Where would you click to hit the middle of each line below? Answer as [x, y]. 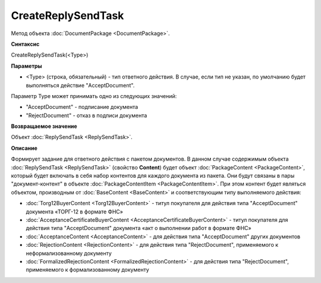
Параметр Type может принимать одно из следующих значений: [94, 96]
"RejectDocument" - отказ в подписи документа [86, 115]
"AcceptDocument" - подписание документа [82, 107]
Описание [24, 148]
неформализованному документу [69, 253]
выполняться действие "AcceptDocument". [80, 85]
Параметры [26, 66]
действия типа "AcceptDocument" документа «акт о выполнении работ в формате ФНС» [139, 228]
